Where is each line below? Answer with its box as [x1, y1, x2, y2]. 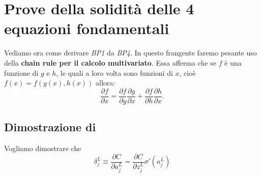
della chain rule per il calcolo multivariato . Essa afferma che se [4, 57, 217, 68]
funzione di [4, 67, 39, 78]
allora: [95, 77, 115, 88]
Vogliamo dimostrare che [4, 142, 81, 153]
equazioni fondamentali [4, 18, 169, 39]
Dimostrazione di [4, 119, 96, 135]
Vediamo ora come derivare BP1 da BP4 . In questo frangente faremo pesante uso [4, 47, 257, 58]
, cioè [179, 67, 196, 78]
